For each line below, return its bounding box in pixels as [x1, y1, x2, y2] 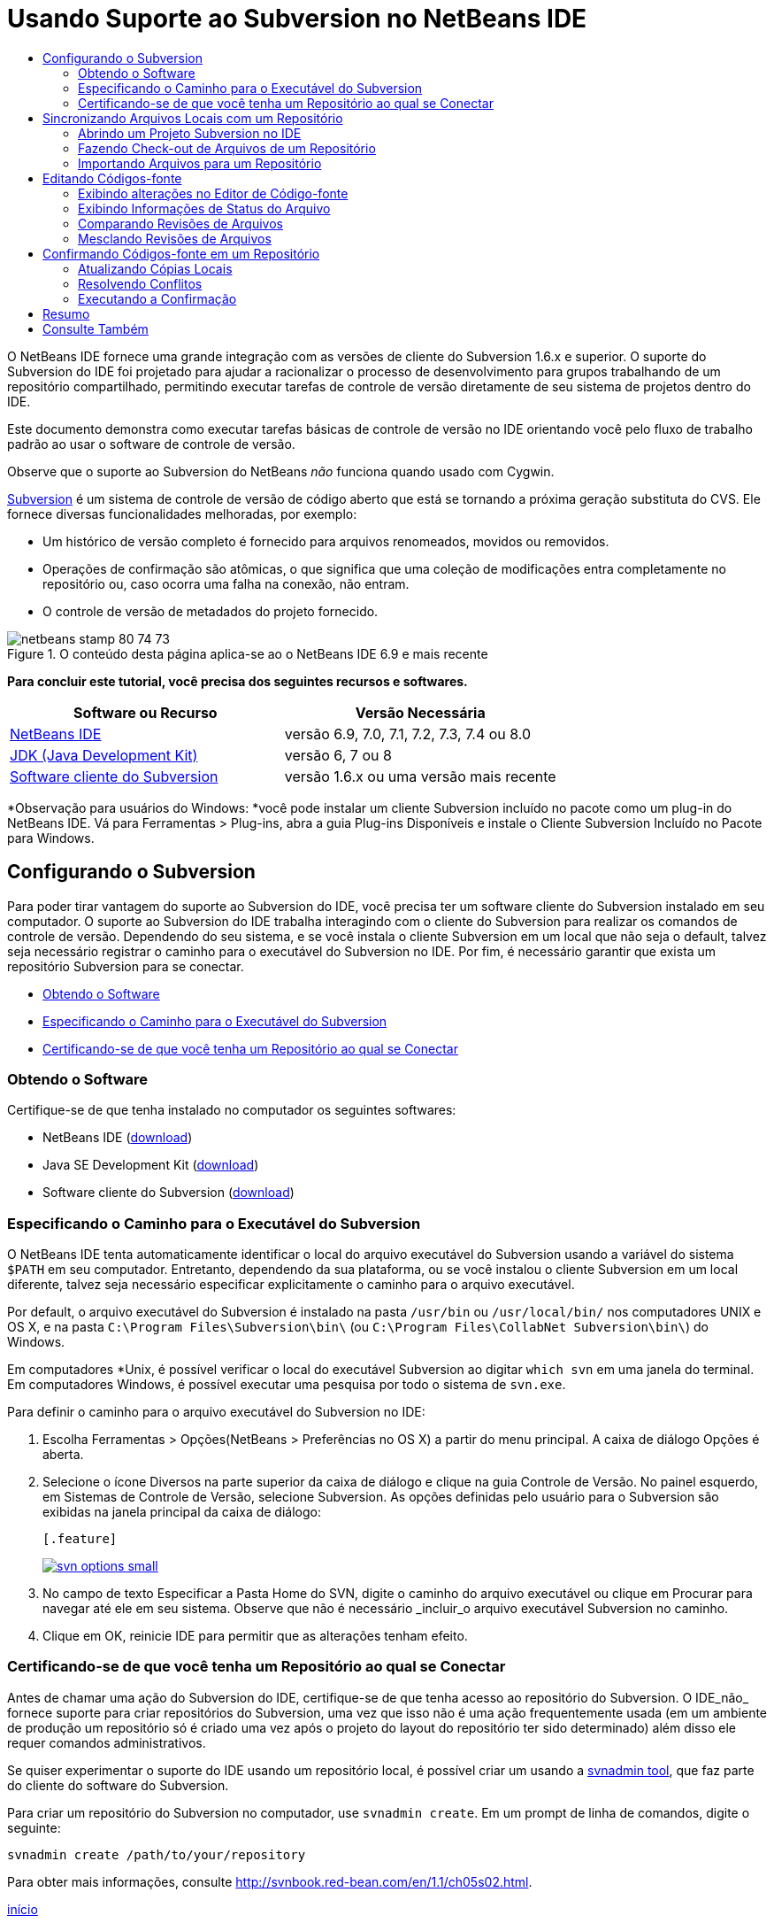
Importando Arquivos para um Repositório [78, 155, 322, 171]
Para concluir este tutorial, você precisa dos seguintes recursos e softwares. [7, 673, 468, 689]
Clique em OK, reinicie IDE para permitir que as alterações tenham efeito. [42, 1628, 468, 1644]
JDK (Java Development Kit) [10, 745, 198, 764]
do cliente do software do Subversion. [7, 1777, 229, 1793]
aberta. [42, 1447, 84, 1463]
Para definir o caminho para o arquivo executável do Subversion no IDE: [7, 1404, 425, 1420]
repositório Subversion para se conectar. [7, 958, 244, 974]
